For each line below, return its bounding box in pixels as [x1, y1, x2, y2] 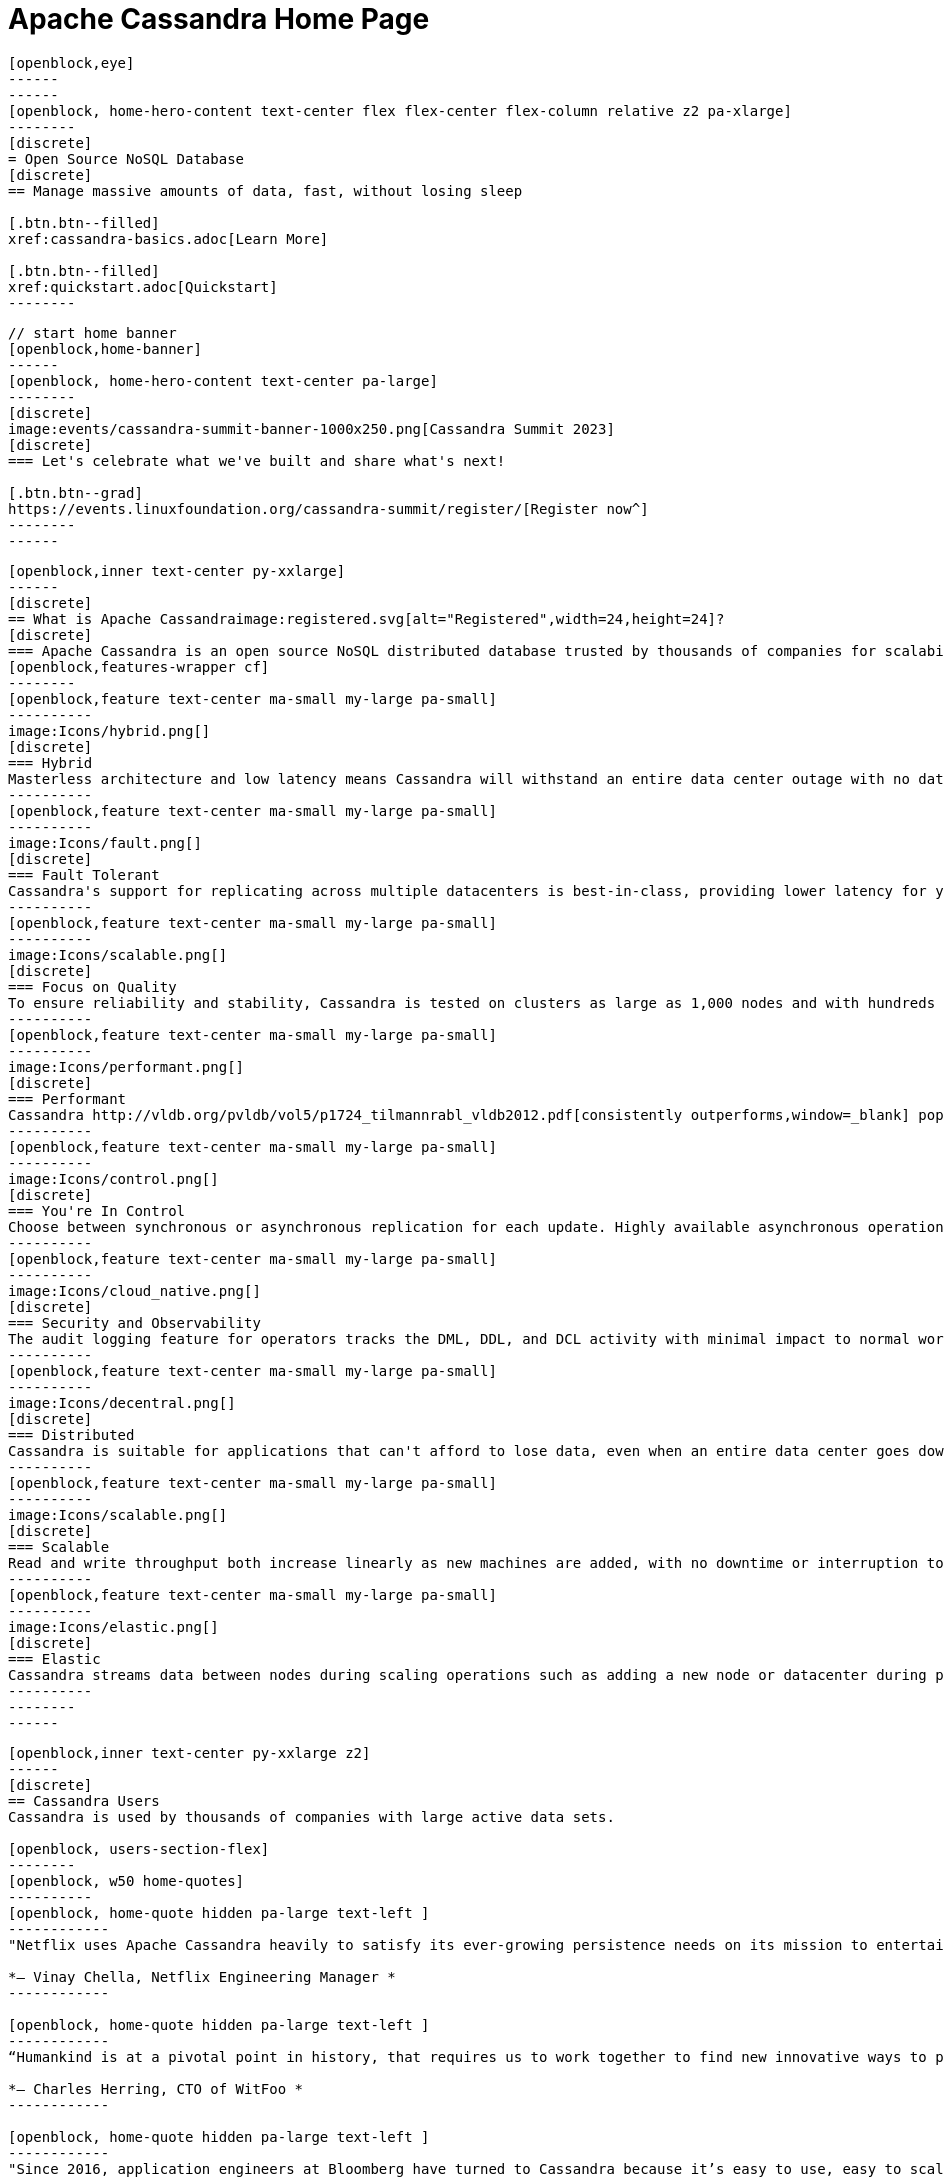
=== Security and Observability [8, 1314, 261, 1331]
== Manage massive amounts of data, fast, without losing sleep [8, 182, 523, 199]
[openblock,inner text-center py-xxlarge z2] [8, 1744, 371, 1761]
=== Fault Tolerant [8, 866, 160, 883]
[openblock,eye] [8, 54, 135, 71]
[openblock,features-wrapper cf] [8, 658, 270, 675]
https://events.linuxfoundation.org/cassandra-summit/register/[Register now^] [8, 500, 649, 517]
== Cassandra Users [8, 1792, 160, 1809]
